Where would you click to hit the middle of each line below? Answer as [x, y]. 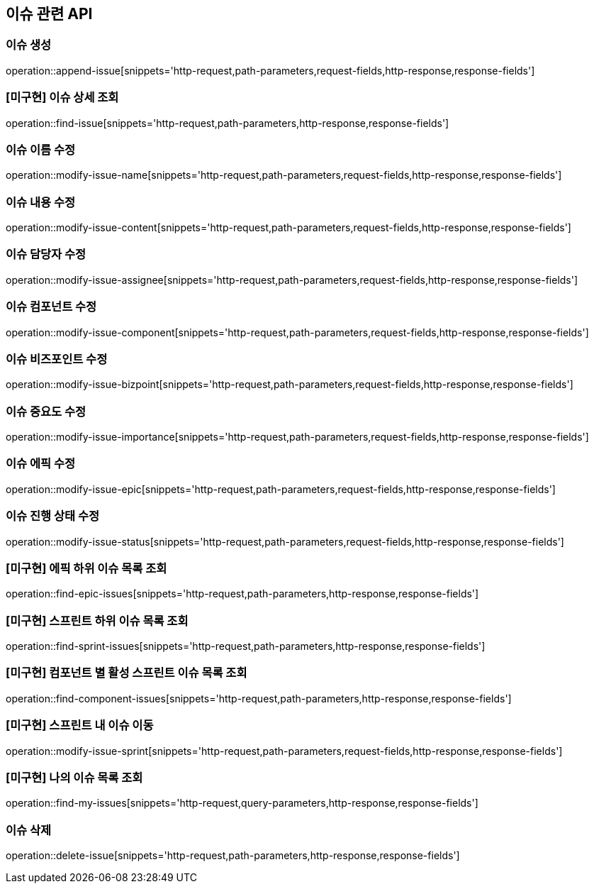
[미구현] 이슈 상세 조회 [62, 98]
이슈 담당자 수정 [46, 254]
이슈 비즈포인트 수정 [57, 359]
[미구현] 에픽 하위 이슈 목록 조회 [86, 568]
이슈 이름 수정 [41, 149]
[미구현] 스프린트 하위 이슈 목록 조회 [97, 620]
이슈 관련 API [49, 14]
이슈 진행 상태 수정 [53, 516]
